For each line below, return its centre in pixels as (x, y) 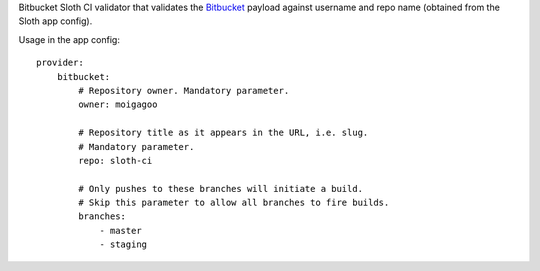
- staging (123, 244)
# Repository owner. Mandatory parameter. (184, 90)
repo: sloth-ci (115, 160)
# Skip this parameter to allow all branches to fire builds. (234, 203)
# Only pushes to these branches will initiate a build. (221, 188)
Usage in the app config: (69, 39)
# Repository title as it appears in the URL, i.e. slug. (223, 133)
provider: (60, 63)
